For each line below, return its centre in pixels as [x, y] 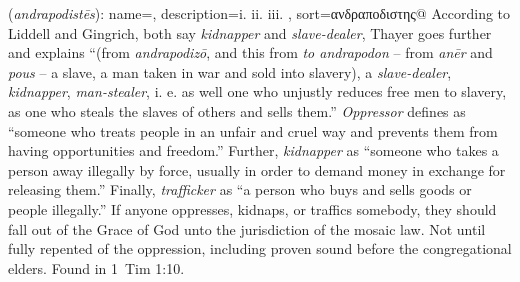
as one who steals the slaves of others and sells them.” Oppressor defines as [237, 110]
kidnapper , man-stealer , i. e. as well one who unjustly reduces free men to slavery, [257, 91]
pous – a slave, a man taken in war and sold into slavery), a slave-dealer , [230, 71]
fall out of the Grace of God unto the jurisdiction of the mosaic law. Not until [247, 228]
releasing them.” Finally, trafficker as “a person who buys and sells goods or [240, 189]
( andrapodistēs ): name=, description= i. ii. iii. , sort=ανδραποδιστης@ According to [259, 13]
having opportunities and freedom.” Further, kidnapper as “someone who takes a [253, 150]
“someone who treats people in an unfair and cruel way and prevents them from [253, 130]
